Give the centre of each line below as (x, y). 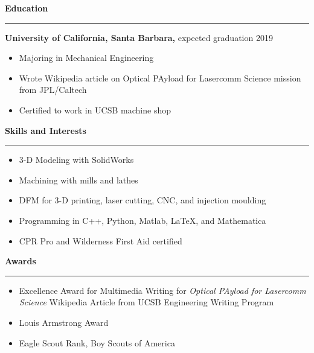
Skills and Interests (46, 130)
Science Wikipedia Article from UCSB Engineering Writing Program (146, 302)
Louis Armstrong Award (64, 322)
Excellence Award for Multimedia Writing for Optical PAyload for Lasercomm (162, 290)
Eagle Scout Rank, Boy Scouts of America (97, 342)
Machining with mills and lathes (78, 180)
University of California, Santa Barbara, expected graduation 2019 (139, 37)
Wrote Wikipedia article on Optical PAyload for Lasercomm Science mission (160, 78)
